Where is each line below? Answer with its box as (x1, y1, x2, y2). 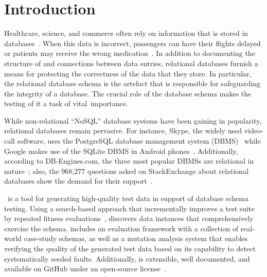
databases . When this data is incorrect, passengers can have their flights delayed (4, 37, 261, 48)
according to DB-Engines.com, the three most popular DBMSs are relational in (4, 155, 254, 166)
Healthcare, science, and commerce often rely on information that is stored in (4, 28, 248, 38)
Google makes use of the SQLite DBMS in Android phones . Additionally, (4, 145, 238, 156)
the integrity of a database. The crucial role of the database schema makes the (4, 88, 252, 98)
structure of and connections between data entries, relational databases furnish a (4, 57, 258, 68)
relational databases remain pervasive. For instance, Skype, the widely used (4, 125, 242, 136)
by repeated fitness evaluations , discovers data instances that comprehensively (4, 213, 254, 224)
